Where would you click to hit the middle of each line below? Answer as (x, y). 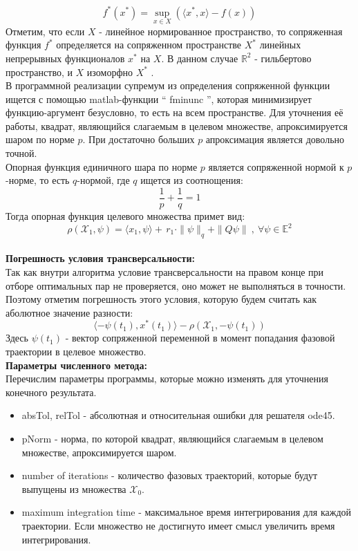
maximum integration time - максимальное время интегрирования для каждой (187, 512)
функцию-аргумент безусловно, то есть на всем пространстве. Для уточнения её (175, 112)
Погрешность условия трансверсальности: (100, 258)
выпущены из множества (74, 488)
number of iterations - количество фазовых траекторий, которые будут (170, 475)
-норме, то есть (38, 180)
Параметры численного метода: (76, 365)
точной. (21, 153)
